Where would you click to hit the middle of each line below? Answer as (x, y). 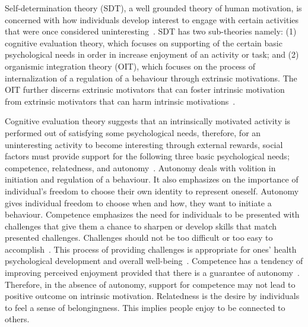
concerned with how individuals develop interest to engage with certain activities (152, 19)
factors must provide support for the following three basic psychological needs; (147, 156)
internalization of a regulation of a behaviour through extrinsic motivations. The (151, 78)
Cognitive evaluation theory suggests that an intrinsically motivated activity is (148, 121)
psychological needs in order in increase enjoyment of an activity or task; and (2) (152, 54)
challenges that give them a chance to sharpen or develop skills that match (141, 226)
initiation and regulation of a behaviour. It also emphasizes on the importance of (152, 179)
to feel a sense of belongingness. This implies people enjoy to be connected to (145, 307)
